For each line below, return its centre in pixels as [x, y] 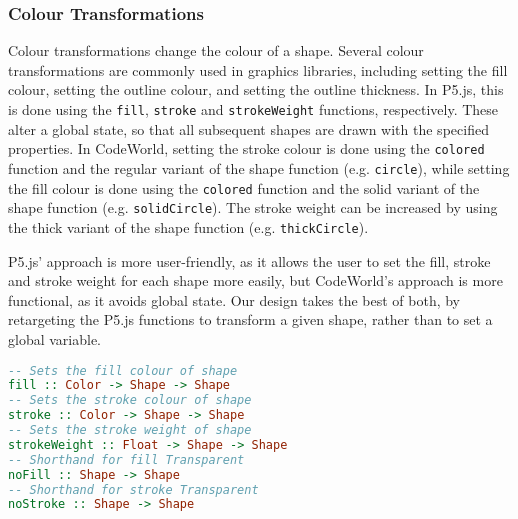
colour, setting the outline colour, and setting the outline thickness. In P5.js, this [256, 89]
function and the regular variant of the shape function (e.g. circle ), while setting [259, 167]
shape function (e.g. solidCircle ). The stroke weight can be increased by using [253, 207]
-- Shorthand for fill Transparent [126, 459]
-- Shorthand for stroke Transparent [133, 489]
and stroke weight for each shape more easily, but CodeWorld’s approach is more [255, 280]
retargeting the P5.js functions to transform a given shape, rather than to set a [250, 319]
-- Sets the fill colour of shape [123, 370]
